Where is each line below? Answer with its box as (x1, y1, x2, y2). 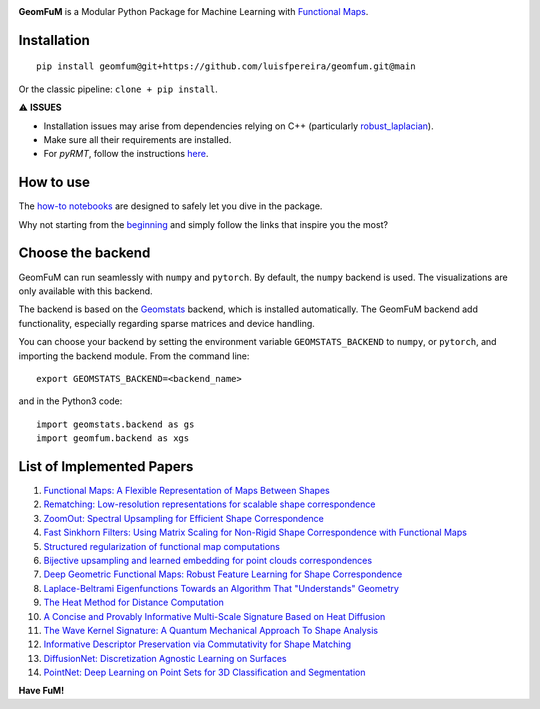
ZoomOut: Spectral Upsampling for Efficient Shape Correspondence (43, 512, 325, 524)
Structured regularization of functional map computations (43, 540, 280, 552)
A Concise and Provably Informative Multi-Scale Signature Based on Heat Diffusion (43, 610, 386, 622)
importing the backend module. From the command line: (18, 350, 250, 362)
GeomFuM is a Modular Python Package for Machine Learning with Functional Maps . (18, 6, 369, 17)
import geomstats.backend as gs (36, 418, 195, 430)
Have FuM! (18, 685, 65, 697)
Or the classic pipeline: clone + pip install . (18, 83, 219, 95)
